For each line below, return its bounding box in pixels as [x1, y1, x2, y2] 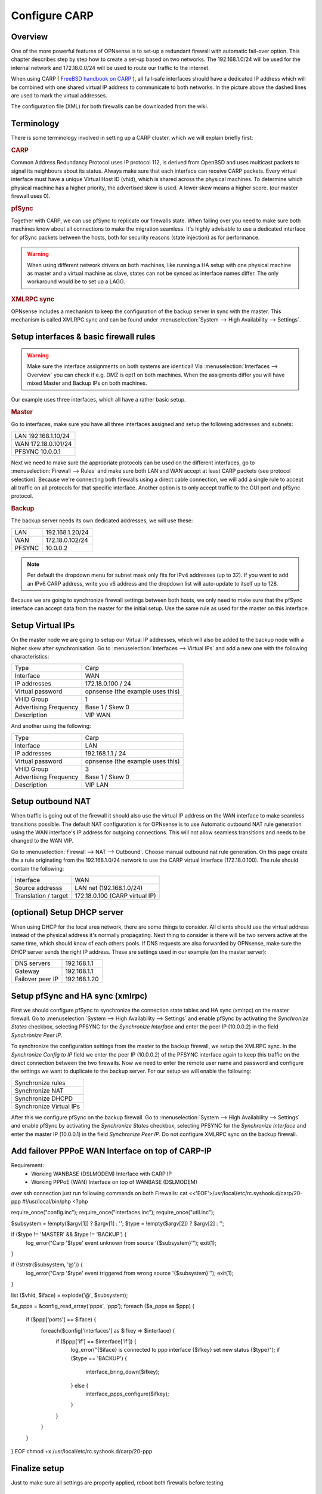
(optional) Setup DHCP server [11, 907, 124, 917]
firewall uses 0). [11, 192, 51, 200]
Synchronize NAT [14, 1086, 64, 1095]
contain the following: [11, 865, 64, 872]
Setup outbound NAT [11, 797, 91, 807]
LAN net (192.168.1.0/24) [75, 884, 143, 892]
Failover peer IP [14, 975, 59, 983]
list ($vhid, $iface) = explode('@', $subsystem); [11, 1291, 128, 1299]
